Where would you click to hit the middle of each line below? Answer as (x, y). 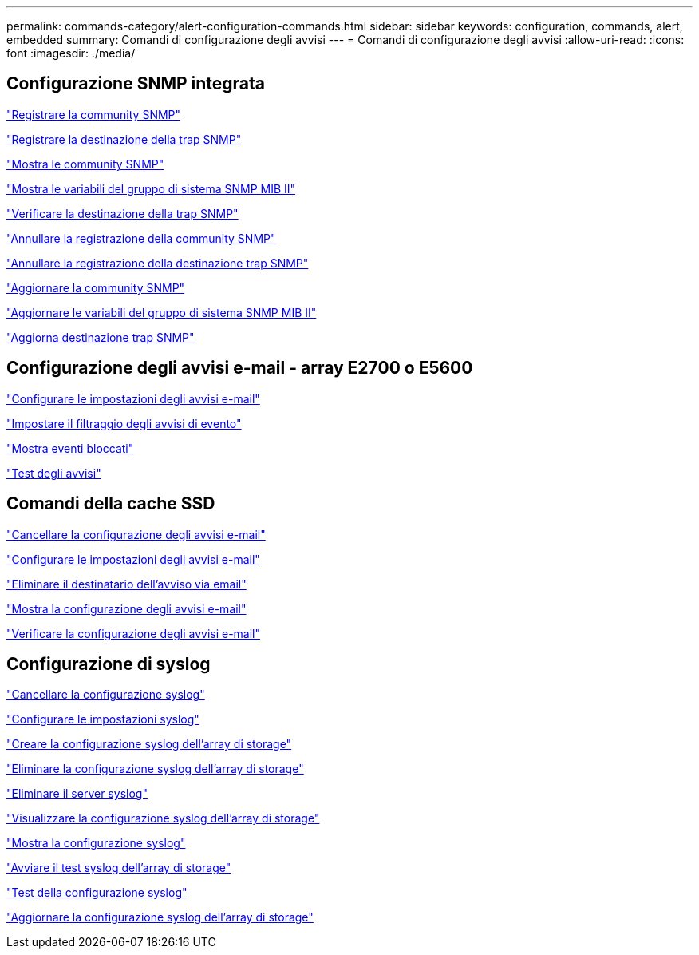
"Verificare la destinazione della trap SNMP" (122, 213)
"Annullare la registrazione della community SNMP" (141, 238)
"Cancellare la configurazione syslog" (106, 695)
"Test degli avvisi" (54, 473)
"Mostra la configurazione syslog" (96, 843)
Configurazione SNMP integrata (136, 84)
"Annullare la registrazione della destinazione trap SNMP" (158, 263)
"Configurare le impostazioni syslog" (103, 719)
